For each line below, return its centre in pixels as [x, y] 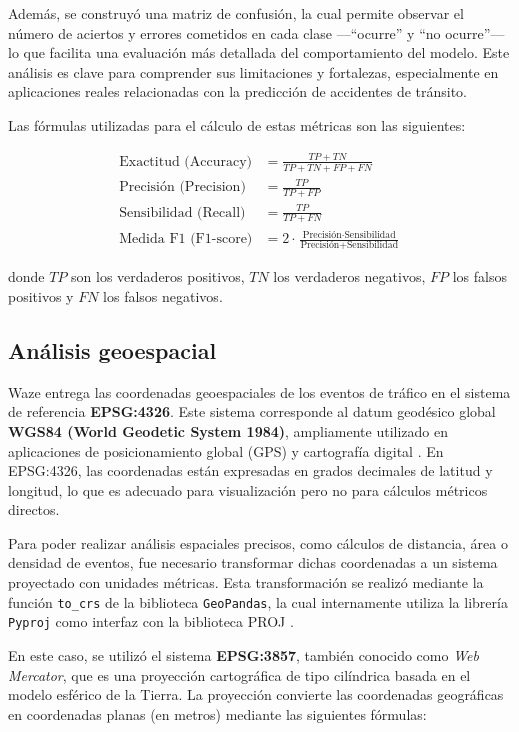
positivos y [41, 295]
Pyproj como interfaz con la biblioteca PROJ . [151, 621]
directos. [34, 509]
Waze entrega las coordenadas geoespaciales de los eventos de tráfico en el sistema [259, 391]
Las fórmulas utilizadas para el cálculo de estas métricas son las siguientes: [237, 124]
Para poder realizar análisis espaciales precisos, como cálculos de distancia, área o [258, 542]
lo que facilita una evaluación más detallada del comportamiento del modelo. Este [259, 52]
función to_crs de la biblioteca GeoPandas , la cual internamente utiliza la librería [258, 601]
